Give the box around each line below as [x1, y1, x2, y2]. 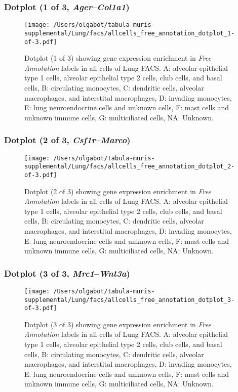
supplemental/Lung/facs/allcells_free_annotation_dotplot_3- [24, 296, 235, 303]
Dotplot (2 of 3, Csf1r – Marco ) [4, 134, 131, 146]
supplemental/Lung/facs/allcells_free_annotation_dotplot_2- [24, 163, 235, 170]
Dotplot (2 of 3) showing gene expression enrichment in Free [24, 186, 211, 196]
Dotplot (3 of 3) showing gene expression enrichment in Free [24, 319, 211, 329]
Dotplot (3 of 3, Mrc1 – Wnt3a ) [4, 267, 130, 279]
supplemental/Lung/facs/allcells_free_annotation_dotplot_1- [24, 29, 235, 37]
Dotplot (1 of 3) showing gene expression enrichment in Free [24, 53, 211, 63]
